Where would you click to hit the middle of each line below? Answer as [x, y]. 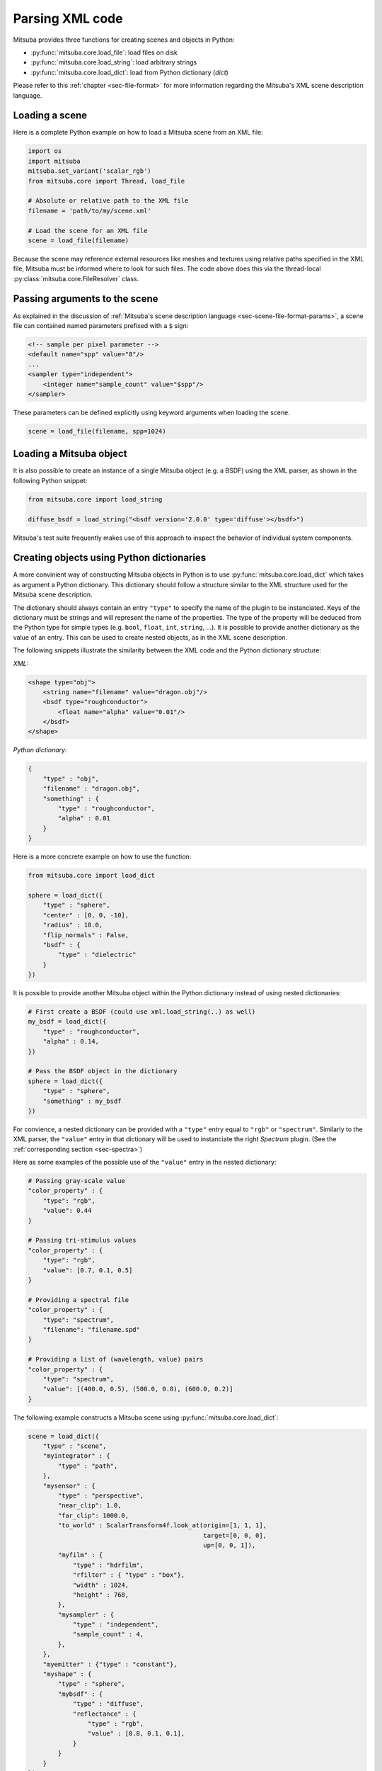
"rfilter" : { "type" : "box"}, [129, 1575]
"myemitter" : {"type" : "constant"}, [110, 1664]
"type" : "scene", [75, 1446]
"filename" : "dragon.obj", [92, 789]
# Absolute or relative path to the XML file [108, 201]
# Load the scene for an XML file [88, 231]
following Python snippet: [50, 480]
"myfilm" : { [80, 1555]
